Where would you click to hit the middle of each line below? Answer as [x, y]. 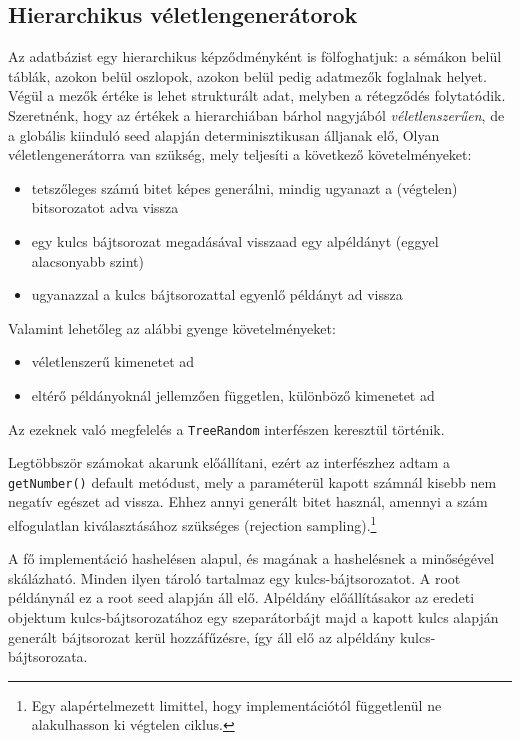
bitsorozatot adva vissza [105, 207]
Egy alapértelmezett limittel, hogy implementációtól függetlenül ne [236, 704]
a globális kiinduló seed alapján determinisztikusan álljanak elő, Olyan [224, 134]
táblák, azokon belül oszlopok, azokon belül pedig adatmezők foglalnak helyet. [247, 75]
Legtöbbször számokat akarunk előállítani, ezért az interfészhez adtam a [229, 462]
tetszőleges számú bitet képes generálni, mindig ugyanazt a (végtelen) [244, 187]
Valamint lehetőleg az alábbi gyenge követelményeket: [172, 327]
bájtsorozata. [48, 656]
